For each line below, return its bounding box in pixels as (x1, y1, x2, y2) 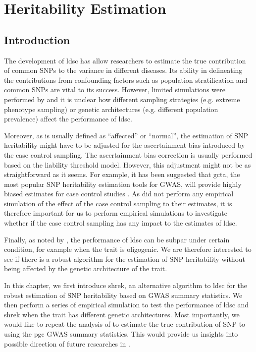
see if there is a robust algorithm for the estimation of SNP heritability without (4, 253, 245, 264)
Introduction (4, 32, 70, 47)
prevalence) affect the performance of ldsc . (4, 114, 132, 124)
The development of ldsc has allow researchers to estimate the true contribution (4, 55, 246, 65)
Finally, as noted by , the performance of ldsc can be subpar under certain (4, 234, 230, 244)
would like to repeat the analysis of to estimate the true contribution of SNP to (4, 319, 246, 329)
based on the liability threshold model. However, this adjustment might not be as (4, 159, 251, 170)
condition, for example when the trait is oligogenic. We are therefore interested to (4, 244, 252, 254)
